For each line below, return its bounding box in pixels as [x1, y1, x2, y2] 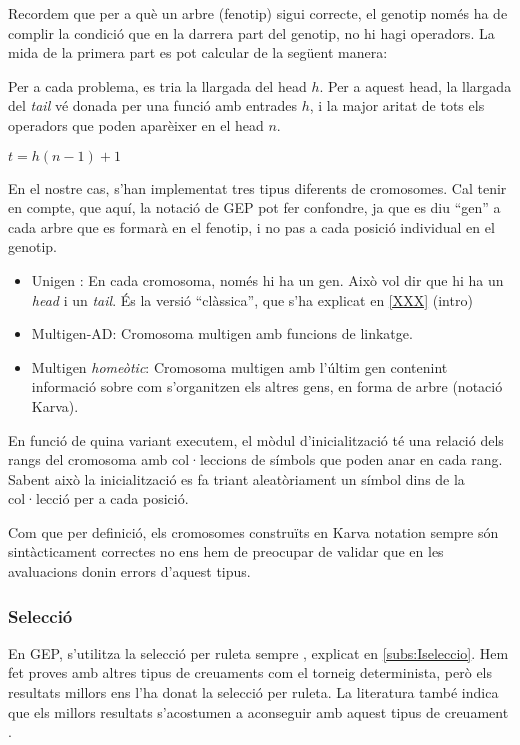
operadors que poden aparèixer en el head [8, 114, 264, 135]
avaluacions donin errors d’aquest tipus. [8, 561, 251, 582]
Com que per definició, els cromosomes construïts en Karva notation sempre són [8, 521, 499, 542]
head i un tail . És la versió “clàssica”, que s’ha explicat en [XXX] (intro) [31, 289, 473, 310]
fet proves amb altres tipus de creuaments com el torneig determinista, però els [8, 662, 493, 683]
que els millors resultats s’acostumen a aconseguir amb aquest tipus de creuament [8, 701, 509, 722]
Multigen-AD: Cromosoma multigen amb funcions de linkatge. [31, 323, 413, 344]
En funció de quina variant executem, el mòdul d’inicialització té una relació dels [8, 429, 504, 450]
